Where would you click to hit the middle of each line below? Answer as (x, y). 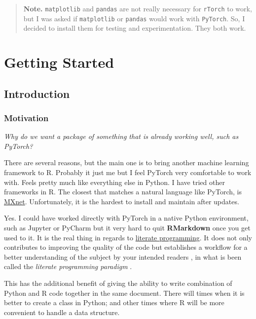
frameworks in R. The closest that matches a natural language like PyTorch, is (123, 192)
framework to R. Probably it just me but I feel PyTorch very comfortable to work (128, 172)
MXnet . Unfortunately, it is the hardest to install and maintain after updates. (122, 201)
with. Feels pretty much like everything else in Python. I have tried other (114, 182)
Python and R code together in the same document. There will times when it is (124, 293)
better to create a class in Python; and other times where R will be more (114, 302)
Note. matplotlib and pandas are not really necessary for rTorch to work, (138, 8)
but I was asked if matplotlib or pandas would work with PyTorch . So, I (134, 18)
